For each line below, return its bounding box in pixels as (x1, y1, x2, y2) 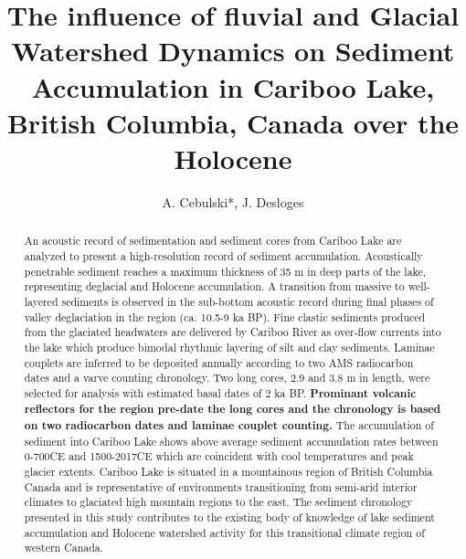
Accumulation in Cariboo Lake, (31, 68, 435, 105)
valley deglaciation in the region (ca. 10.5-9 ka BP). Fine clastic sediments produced (24, 309, 426, 324)
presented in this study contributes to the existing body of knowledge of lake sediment (24, 510, 435, 525)
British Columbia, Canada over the (6, 103, 460, 141)
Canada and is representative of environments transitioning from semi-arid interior (24, 479, 418, 494)
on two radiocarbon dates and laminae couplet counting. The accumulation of (24, 417, 434, 434)
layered (24, 293, 58, 309)
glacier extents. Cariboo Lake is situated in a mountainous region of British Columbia (24, 464, 433, 480)
